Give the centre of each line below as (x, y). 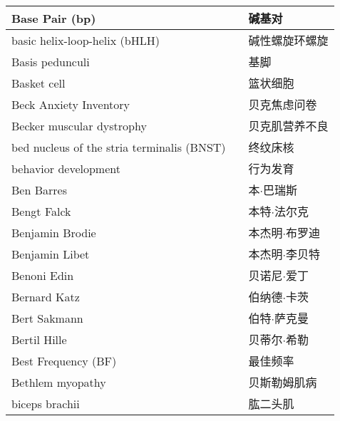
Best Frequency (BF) (64, 360)
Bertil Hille (39, 339)
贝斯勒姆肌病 (283, 382)
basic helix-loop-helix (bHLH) (86, 40)
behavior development (66, 168)
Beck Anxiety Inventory (71, 104)
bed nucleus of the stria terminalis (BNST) (119, 147)
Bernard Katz (46, 296)
